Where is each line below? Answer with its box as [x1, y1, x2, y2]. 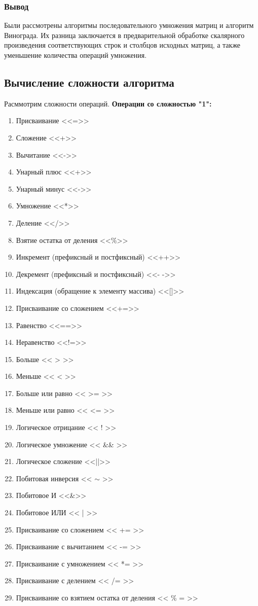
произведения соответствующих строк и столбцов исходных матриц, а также [4, 40, 241, 50]
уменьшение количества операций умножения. [4, 50, 147, 60]
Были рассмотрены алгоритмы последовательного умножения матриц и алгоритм [4, 20, 254, 30]
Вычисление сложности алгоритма [4, 74, 174, 90]
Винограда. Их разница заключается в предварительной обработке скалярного [4, 29, 245, 40]
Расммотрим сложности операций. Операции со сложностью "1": [4, 98, 212, 109]
